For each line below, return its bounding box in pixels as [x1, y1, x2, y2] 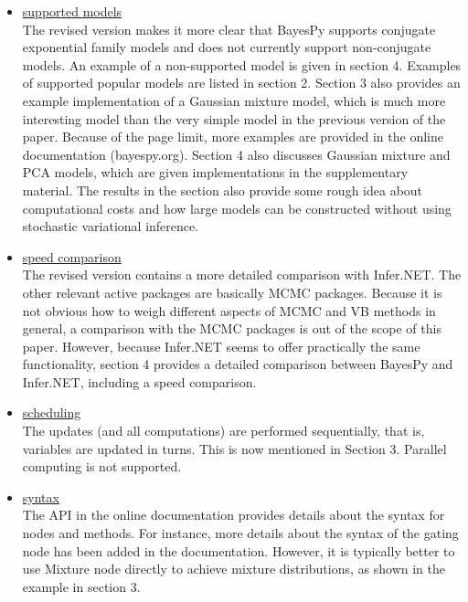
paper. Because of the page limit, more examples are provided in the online [22, 127, 443, 146]
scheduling [22, 403, 81, 422]
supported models [22, 2, 122, 20]
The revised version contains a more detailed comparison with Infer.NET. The [22, 265, 462, 284]
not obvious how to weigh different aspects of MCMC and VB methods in [22, 301, 436, 320]
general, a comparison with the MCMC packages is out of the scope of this [22, 319, 441, 338]
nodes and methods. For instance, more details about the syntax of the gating [22, 523, 459, 543]
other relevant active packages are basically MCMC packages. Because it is [22, 282, 442, 301]
